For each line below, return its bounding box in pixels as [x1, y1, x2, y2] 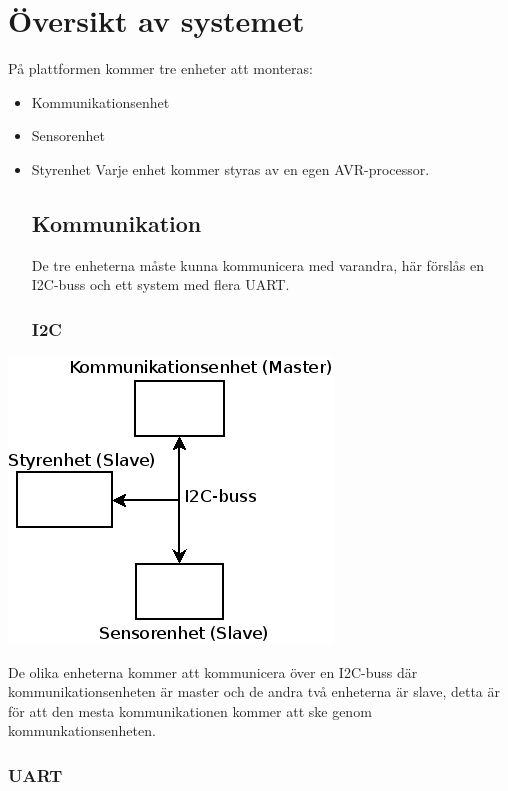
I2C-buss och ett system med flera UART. [31, 274, 290, 295]
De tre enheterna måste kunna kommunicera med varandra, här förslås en [31, 254, 484, 275]
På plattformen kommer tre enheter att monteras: [8, 58, 313, 79]
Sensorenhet [31, 125, 106, 146]
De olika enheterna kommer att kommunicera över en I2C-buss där [8, 661, 418, 682]
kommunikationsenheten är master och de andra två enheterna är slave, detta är [8, 681, 500, 702]
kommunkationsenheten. [8, 720, 156, 741]
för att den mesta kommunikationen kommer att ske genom [8, 700, 372, 721]
